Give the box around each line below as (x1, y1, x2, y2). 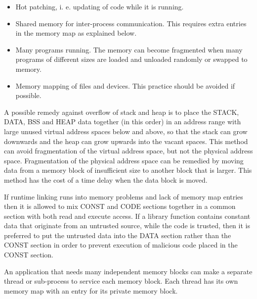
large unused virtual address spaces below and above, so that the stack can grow (4, 126, 248, 136)
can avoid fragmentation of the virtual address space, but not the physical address (4, 146, 253, 156)
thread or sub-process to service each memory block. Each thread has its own (4, 276, 238, 286)
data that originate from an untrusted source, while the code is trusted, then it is (4, 220, 250, 231)
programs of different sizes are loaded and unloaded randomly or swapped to (15, 54, 248, 64)
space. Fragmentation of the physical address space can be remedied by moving (4, 155, 244, 165)
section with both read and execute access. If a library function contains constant (4, 210, 251, 221)
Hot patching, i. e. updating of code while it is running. (15, 1, 184, 11)
